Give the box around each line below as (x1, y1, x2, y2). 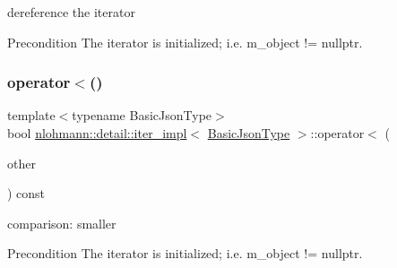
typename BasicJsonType (72, 106, 212, 125)
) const (7, 184, 46, 203)
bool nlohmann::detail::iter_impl (7, 124, 187, 142)
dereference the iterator (7, 3, 135, 21)
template (7, 106, 56, 125)
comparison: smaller (7, 213, 117, 232)
